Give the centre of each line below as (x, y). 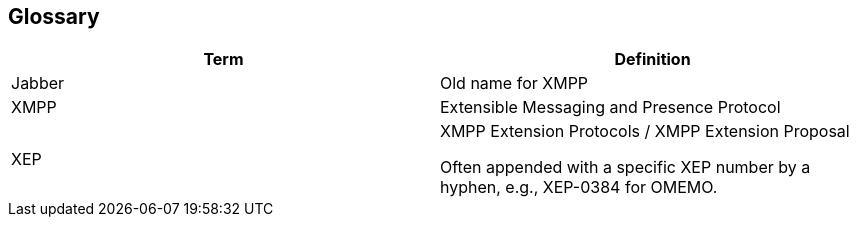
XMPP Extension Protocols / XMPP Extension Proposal (645, 131)
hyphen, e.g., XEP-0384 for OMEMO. (579, 187)
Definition (652, 59)
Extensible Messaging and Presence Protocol (610, 107)
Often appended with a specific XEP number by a (625, 167)
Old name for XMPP (514, 83)
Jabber (38, 83)
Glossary (54, 16)
